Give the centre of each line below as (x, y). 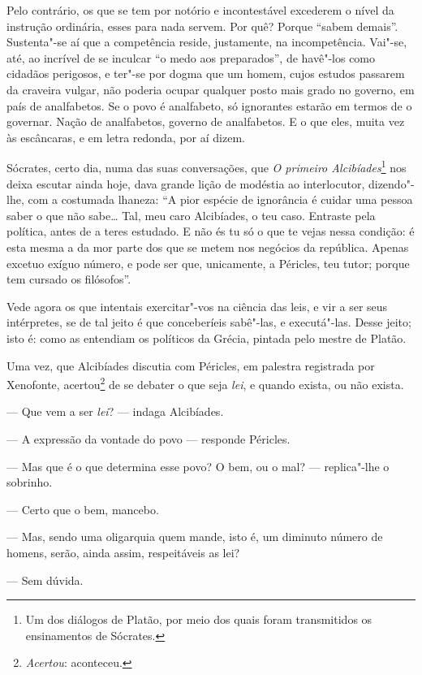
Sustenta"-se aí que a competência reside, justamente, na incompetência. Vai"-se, (207, 42)
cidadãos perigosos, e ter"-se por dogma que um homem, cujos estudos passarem (206, 74)
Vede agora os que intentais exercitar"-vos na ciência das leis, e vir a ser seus (197, 306)
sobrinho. (30, 482)
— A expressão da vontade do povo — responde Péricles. (149, 438)
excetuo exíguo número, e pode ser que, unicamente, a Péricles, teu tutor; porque (208, 263)
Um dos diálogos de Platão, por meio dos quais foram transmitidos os (199, 619)
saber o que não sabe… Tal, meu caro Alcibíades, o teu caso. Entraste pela (191, 215)
